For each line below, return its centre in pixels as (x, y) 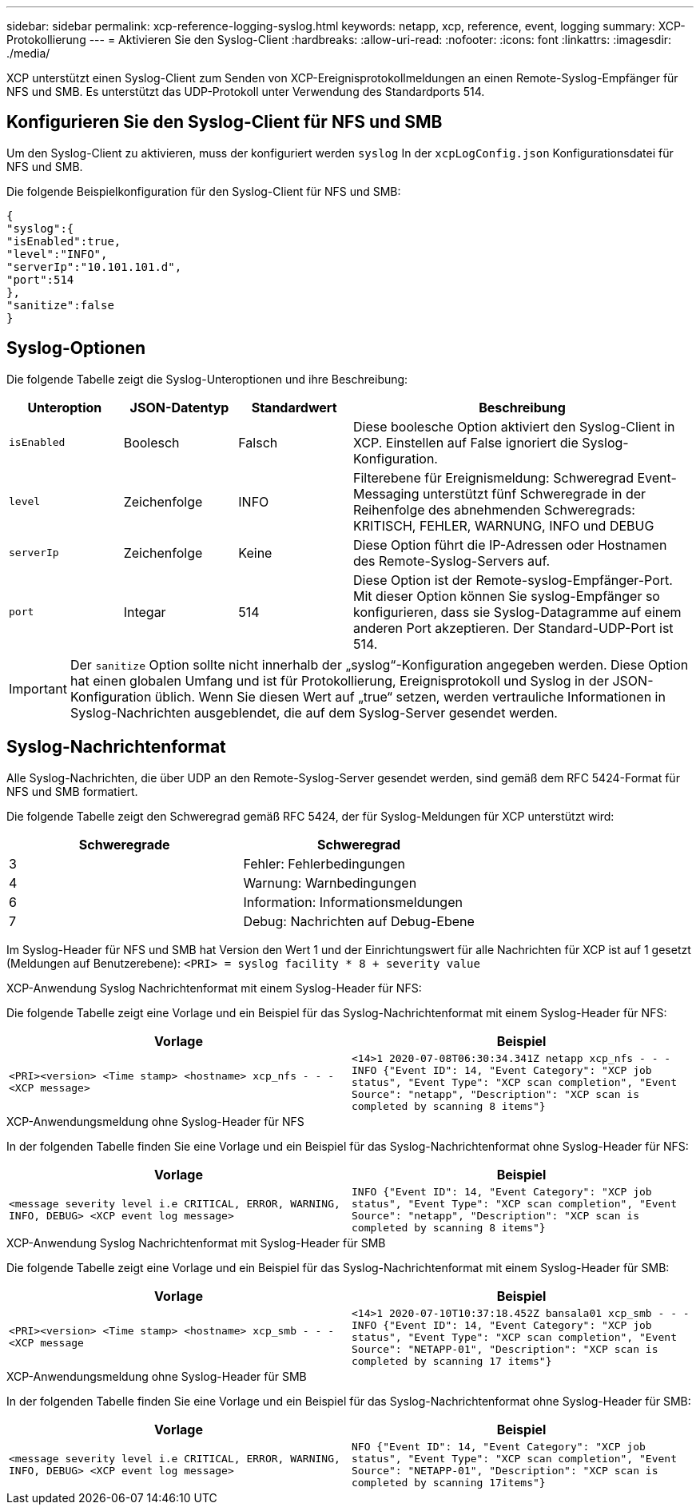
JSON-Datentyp (179, 407)
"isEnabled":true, (64, 241)
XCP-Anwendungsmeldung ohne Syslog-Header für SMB (157, 1376)
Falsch (258, 442)
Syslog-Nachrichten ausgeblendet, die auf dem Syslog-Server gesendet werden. (314, 712)
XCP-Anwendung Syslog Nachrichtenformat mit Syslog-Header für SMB (196, 1243)
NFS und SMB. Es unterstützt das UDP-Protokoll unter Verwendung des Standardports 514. (246, 91)
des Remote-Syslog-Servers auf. (451, 561)
